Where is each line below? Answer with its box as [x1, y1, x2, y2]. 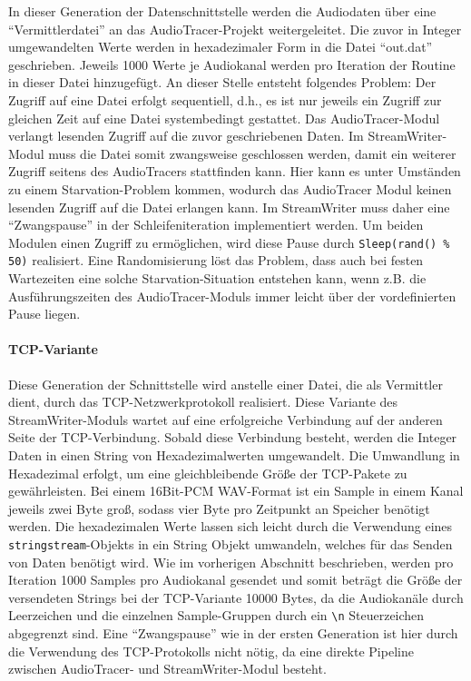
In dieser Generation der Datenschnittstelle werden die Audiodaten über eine [8, 2, 437, 20]
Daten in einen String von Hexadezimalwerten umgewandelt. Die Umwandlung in [8, 445, 460, 464]
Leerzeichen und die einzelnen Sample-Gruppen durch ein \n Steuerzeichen [8, 606, 425, 625]
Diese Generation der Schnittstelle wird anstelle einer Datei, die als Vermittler [8, 374, 443, 393]
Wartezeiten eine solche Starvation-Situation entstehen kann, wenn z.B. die [8, 269, 427, 288]
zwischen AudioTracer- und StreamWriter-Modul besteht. [8, 659, 327, 678]
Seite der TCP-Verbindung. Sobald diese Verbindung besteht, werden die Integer [8, 428, 457, 447]
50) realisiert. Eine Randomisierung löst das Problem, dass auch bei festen [8, 251, 424, 270]
